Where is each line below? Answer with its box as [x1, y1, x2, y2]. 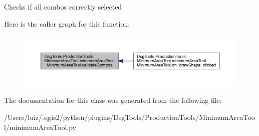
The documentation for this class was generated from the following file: [4, 95, 222, 105]
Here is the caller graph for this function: [4, 18, 130, 29]
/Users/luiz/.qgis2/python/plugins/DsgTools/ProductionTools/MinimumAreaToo [4, 111, 255, 122]
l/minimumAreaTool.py [4, 121, 76, 132]
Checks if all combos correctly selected [4, 2, 122, 12]
